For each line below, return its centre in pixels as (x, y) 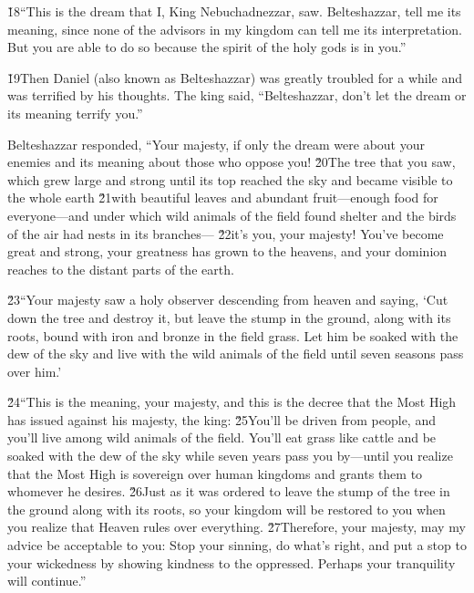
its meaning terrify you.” (75, 113)
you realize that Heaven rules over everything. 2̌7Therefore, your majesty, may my (237, 527)
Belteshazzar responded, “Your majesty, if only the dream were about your (216, 144)
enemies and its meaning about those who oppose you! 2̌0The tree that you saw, (232, 162)
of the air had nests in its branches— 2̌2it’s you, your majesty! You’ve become (226, 233)
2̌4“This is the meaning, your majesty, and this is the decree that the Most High (232, 402)
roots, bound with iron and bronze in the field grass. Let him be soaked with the (233, 335)
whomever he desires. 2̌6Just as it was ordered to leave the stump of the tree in (229, 491)
